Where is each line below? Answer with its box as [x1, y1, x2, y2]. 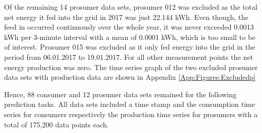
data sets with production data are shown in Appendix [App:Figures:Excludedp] [4, 72, 256, 82]
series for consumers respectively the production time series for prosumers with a [4, 108, 258, 119]
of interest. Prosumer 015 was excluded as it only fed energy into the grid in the [4, 41, 255, 52]
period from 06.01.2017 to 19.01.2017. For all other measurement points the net [4, 51, 253, 62]
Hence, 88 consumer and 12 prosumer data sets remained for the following [4, 88, 236, 99]
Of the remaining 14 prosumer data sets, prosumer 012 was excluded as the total [4, 2, 257, 12]
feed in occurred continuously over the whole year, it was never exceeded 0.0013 [4, 21, 254, 32]
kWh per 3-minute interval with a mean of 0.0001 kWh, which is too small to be [4, 31, 256, 42]
